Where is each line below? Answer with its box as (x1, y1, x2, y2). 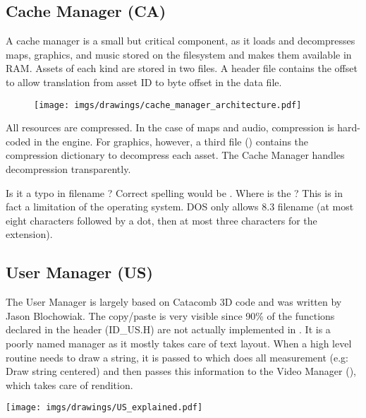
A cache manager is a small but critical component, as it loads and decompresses (6, 33, 355, 48)
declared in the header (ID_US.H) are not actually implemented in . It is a (6, 322, 331, 337)
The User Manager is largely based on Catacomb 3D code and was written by (6, 294, 342, 309)
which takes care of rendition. (6, 377, 133, 392)
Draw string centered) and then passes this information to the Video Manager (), (6, 364, 356, 378)
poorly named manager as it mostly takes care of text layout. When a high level (6, 335, 352, 350)
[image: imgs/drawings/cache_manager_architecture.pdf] (34, 100, 302, 110)
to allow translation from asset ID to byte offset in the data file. (6, 74, 282, 89)
